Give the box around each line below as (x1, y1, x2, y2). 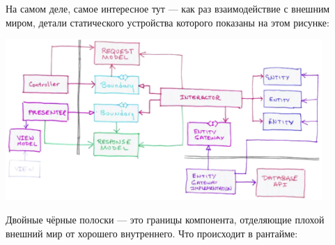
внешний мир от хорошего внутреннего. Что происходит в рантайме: (6, 226, 298, 240)
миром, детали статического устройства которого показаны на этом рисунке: (6, 15, 329, 29)
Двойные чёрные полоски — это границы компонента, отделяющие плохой (6, 212, 325, 226)
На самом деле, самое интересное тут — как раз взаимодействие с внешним (6, 1, 330, 15)
